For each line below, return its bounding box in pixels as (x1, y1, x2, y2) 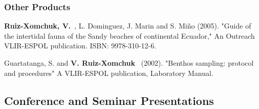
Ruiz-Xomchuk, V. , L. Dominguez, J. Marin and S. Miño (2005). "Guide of (4, 20, 251, 31)
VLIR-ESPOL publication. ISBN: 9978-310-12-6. (4, 40, 157, 51)
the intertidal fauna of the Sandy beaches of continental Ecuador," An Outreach (4, 30, 255, 41)
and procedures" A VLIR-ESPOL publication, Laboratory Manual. (4, 67, 213, 78)
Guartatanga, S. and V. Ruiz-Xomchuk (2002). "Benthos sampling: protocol (4, 58, 254, 68)
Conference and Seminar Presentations (4, 92, 214, 108)
